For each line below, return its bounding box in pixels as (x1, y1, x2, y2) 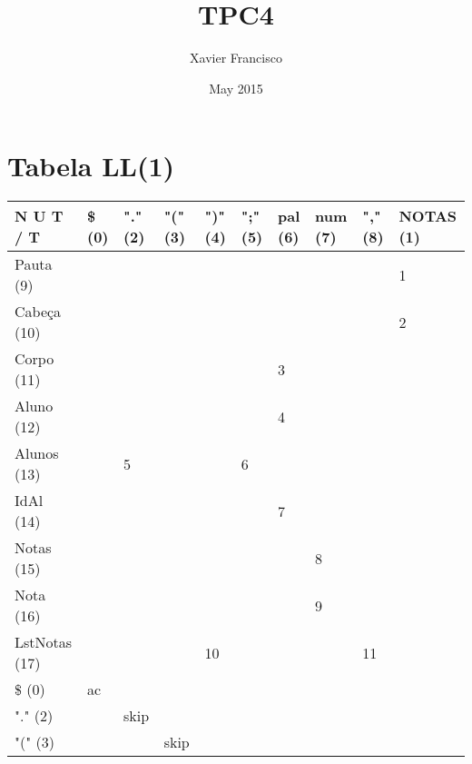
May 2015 (209, 78, 263, 97)
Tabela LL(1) (7, 147, 175, 184)
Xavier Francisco (190, 48, 282, 67)
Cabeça (15, 301, 62, 322)
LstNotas (15, 631, 73, 653)
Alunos (15, 442, 59, 464)
